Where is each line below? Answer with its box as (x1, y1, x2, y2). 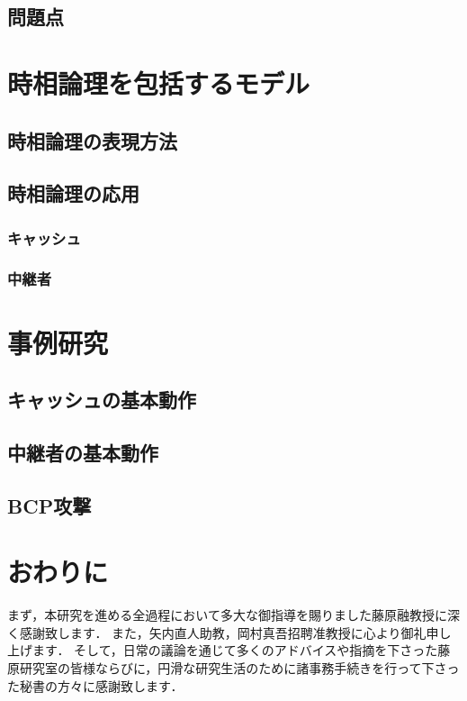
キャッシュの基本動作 (7, 386, 196, 414)
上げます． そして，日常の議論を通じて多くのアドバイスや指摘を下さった (7, 641, 438, 660)
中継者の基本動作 (7, 438, 158, 466)
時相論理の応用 (7, 179, 139, 207)
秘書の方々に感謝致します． (19, 676, 184, 695)
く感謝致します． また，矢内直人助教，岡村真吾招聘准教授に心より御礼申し (7, 623, 452, 642)
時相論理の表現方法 (7, 126, 177, 154)
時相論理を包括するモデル (7, 64, 310, 101)
